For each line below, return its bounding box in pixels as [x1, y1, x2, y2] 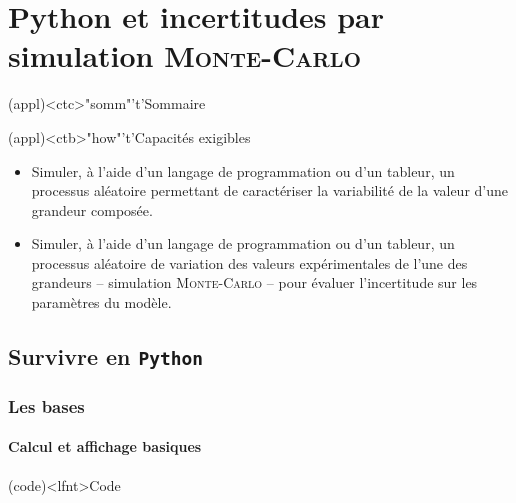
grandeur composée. [31, 199, 153, 220]
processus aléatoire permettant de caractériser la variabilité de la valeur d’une [31, 180, 509, 201]
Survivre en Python [8, 341, 204, 372]
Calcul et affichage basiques [8, 436, 202, 457]
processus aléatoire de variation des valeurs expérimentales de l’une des [31, 252, 468, 273]
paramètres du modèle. [31, 292, 172, 313]
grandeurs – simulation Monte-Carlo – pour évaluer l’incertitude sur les [31, 272, 478, 293]
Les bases [8, 393, 85, 418]
